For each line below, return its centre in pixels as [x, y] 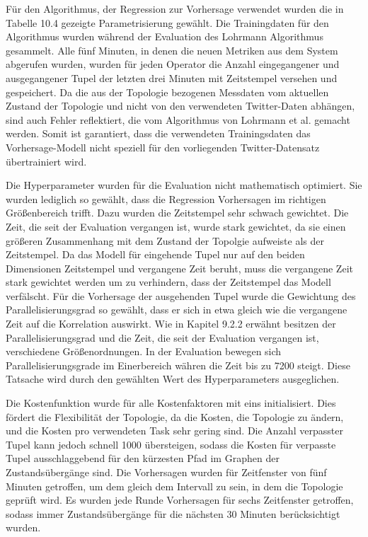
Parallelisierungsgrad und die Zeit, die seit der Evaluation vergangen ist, [162, 337]
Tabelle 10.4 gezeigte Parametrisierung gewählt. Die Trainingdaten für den [167, 22]
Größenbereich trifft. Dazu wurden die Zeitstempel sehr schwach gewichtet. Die [177, 213]
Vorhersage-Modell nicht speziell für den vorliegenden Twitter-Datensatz [163, 147]
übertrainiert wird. [46, 161]
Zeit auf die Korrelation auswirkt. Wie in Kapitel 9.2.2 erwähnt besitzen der [171, 324]
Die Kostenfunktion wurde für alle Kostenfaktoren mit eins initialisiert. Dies [171, 403]
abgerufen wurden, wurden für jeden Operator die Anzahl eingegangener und [173, 64]
